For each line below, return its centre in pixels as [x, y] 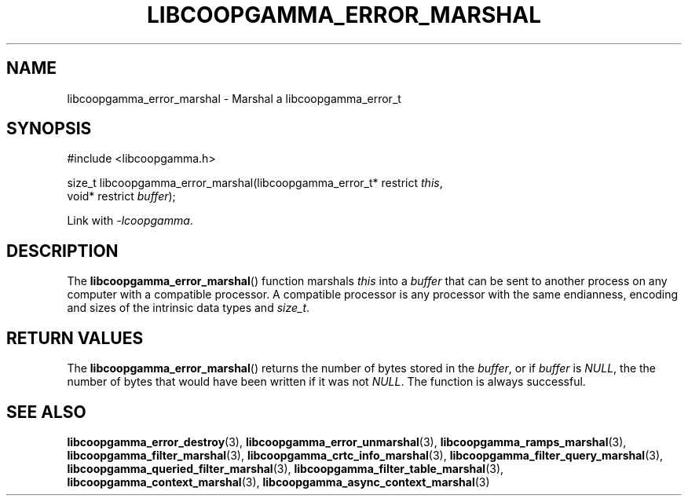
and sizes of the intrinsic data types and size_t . [188, 308]
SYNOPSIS [49, 129]
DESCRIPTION [62, 251]
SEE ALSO [46, 412]
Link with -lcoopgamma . [130, 221]
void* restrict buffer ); [121, 196]
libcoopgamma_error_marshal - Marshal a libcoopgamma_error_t [234, 98]
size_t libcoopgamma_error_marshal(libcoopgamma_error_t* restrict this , [255, 183]
